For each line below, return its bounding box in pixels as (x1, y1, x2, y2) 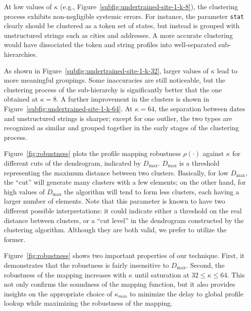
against (202, 148, 224, 158)
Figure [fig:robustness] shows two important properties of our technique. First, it (4, 250, 245, 260)
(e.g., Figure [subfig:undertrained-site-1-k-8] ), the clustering (60, 1, 238, 11)
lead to (217, 65, 238, 75)
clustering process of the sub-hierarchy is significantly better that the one (4, 84, 222, 94)
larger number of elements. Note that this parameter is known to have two (4, 196, 225, 206)
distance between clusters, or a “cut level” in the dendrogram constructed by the (4, 215, 244, 225)
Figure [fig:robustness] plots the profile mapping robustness (4, 148, 181, 158)
